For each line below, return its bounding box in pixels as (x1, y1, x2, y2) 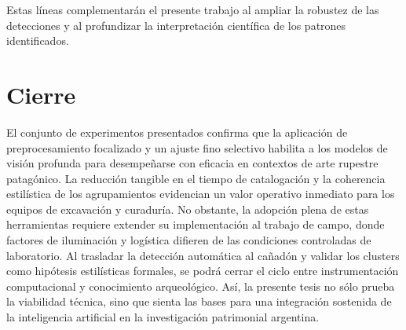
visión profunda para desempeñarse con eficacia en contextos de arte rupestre (6, 155, 379, 171)
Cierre (6, 78, 76, 110)
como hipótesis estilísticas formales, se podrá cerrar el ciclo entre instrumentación (6, 262, 399, 279)
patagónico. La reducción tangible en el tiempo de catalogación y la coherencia (6, 170, 386, 186)
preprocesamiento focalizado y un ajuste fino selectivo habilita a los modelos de (6, 139, 388, 156)
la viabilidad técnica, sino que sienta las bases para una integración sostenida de (6, 293, 392, 310)
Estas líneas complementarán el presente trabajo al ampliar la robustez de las (6, 2, 379, 17)
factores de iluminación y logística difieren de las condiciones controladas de (6, 232, 371, 248)
